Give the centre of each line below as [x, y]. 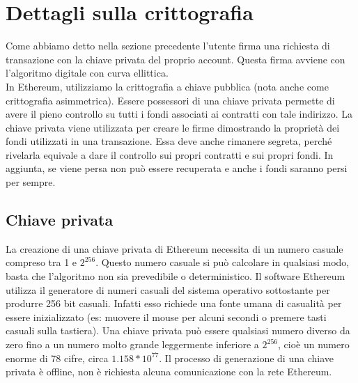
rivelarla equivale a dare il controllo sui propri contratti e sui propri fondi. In [170, 154]
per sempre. [31, 182]
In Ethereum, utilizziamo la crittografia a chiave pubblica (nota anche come [167, 86]
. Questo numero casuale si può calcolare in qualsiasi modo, [223, 262]
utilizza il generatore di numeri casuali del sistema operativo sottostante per [168, 289]
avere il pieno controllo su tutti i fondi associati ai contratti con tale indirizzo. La [179, 114]
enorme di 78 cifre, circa [57, 358]
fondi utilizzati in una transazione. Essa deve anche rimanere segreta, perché [169, 141]
